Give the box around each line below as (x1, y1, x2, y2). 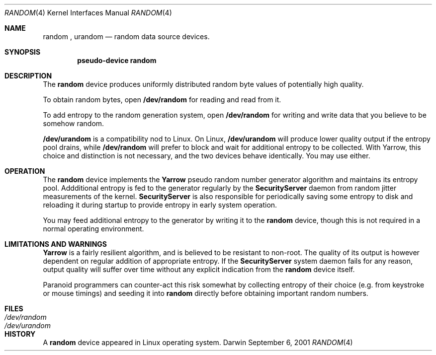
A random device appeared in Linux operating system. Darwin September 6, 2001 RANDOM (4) (43, 338, 353, 347)
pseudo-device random (77, 56, 157, 65)
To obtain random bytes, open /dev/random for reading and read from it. (43, 95, 281, 104)
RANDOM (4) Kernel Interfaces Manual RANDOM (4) (4, 8, 172, 17)
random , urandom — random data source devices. (43, 32, 210, 41)
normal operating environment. (43, 224, 144, 233)
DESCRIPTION (4, 71, 52, 80)
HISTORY (4, 330, 36, 338)
